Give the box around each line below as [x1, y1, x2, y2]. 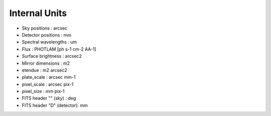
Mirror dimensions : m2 [22, 60, 70, 66]
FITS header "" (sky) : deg [22, 95, 76, 101]
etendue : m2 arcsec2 [22, 67, 67, 73]
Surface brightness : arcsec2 [22, 53, 82, 59]
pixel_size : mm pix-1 [22, 88, 65, 94]
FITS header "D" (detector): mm [22, 102, 88, 108]
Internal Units [9, 8, 67, 19]
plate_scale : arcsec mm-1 [22, 74, 76, 80]
